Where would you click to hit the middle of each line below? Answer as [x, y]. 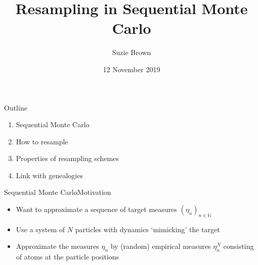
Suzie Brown [132, 52]
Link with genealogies [49, 175]
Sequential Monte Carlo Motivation [58, 192]
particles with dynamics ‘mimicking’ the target [147, 229]
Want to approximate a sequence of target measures [96, 209]
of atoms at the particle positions [68, 257]
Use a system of [40, 229]
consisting [239, 246]
